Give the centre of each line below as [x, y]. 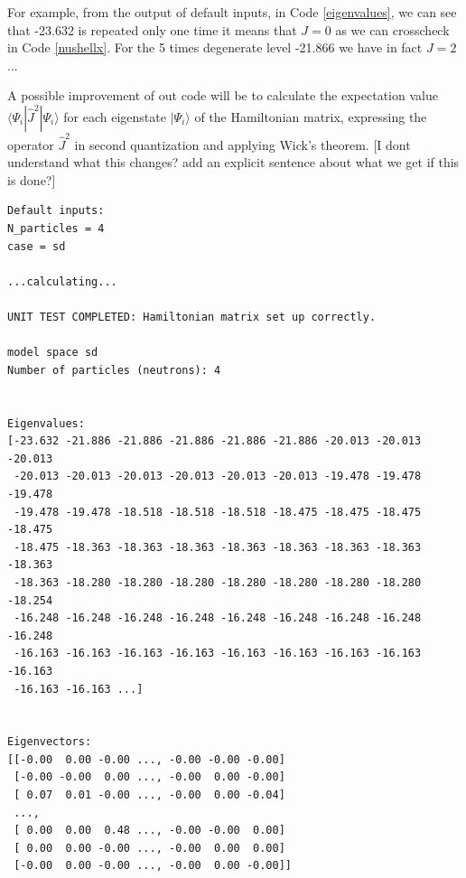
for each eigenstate [115, 116]
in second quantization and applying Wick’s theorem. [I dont [242, 144]
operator [31, 144]
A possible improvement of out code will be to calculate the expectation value [223, 95]
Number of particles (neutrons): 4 [114, 370]
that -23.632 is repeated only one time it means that [152, 29]
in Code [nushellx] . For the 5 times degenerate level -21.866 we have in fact [215, 47]
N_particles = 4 [56, 229]
